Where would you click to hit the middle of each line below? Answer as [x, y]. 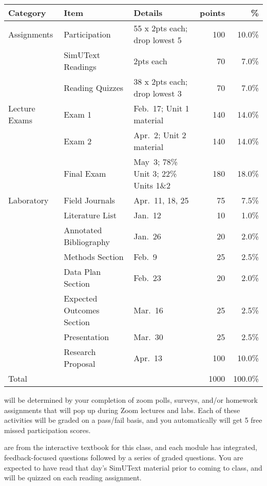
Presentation [87, 337]
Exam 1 [78, 114]
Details [148, 13]
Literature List [90, 215]
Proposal [80, 363]
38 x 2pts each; [161, 81]
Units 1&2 [152, 185]
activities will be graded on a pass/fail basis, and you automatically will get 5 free [133, 420]
